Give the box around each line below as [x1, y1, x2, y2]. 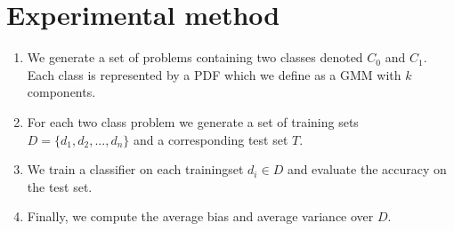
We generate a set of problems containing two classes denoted [27, 48, 363, 67]
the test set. [27, 177, 93, 195]
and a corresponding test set [134, 130, 288, 148]
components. [27, 83, 96, 101]
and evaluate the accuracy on [287, 160, 447, 179]
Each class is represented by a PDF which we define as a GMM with [27, 65, 401, 84]
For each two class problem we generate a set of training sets [27, 112, 359, 131]
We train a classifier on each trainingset [27, 160, 244, 179]
